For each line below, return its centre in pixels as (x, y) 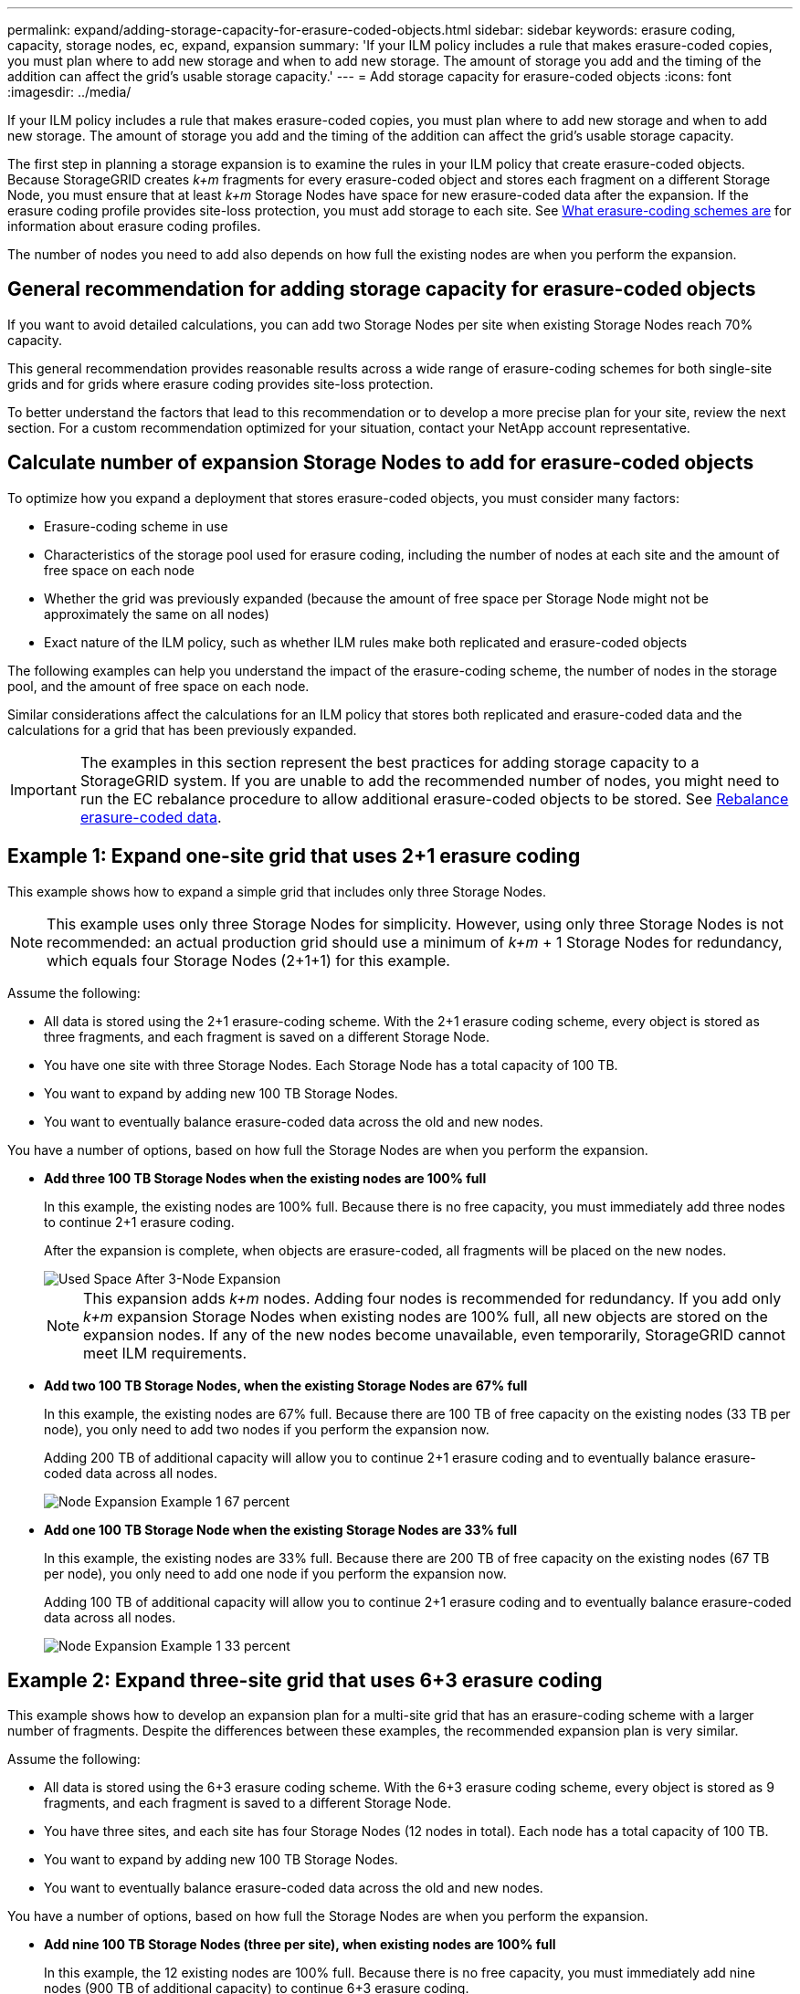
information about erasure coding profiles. (134, 226)
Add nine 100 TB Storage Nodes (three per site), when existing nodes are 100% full (300, 1945)
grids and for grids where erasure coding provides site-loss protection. (221, 383)
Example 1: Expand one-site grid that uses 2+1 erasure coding (294, 856)
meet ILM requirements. (165, 1353)
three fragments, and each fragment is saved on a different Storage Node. (267, 1036)
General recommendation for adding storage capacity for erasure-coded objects (382, 289)
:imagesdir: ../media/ (69, 92)
